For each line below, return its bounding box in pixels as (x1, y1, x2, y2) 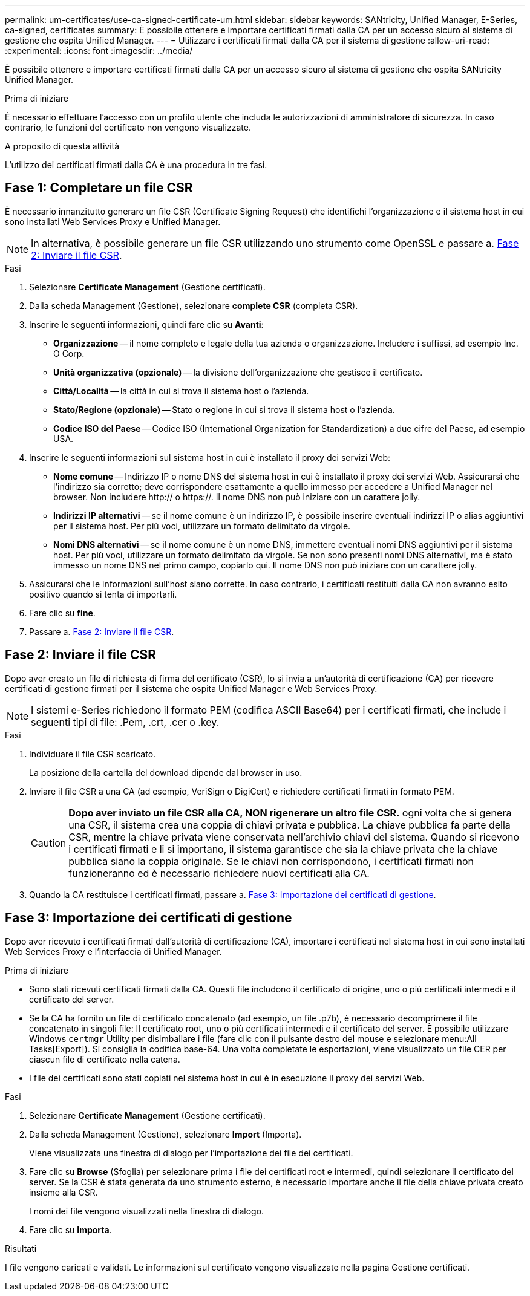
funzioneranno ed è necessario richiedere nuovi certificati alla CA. (68, 867, 370, 879)
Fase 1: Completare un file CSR (5, 180, 193, 196)
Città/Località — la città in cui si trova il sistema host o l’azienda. (53, 385, 309, 396)
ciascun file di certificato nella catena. (29, 1053, 180, 1064)
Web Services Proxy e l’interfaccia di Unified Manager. (5, 946, 222, 957)
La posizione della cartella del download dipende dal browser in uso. (29, 767, 303, 778)
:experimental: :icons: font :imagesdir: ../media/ (5, 45, 193, 56)
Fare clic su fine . (29, 607, 96, 618)
